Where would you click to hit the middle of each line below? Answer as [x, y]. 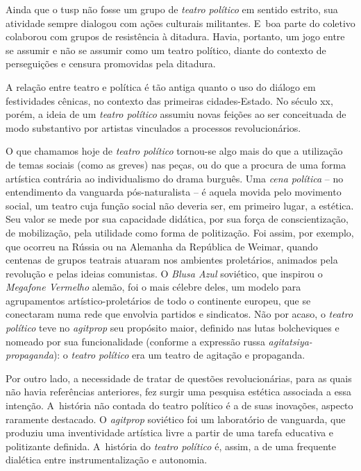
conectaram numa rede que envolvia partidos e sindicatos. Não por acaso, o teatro [179, 314]
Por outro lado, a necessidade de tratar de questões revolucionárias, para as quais [179, 378]
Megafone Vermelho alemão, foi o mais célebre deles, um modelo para [153, 287]
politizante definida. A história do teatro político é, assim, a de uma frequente [171, 446]
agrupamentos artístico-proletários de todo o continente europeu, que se [158, 300]
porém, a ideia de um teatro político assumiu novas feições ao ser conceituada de [176, 114]
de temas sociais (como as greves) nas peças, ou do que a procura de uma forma [176, 164]
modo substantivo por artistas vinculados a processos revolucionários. [153, 127]
